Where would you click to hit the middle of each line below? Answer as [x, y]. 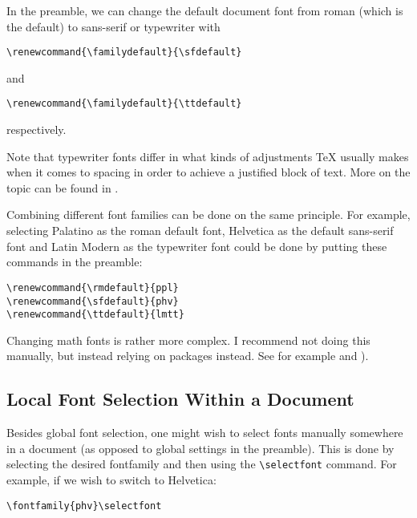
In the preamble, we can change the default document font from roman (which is [205, 10]
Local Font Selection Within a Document [180, 399]
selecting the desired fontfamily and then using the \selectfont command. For [202, 464]
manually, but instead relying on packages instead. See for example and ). [188, 356]
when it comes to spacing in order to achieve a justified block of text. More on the [208, 172]
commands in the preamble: [75, 262]
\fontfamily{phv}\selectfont [84, 506]
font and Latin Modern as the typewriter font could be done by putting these [197, 246]
